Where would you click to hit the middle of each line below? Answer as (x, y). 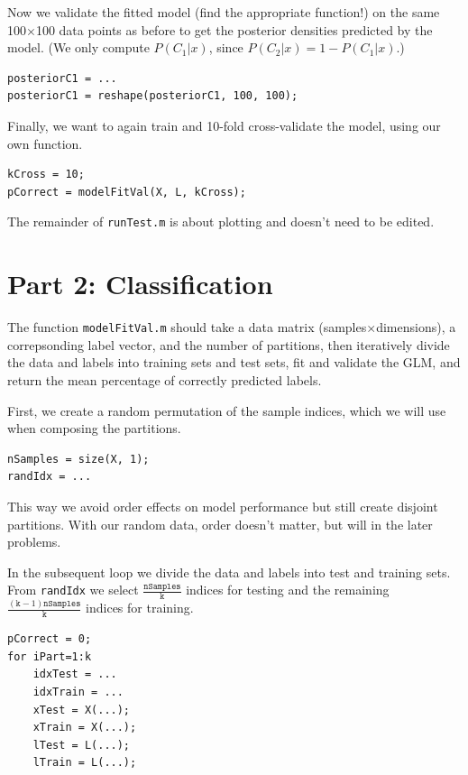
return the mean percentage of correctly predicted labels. (165, 379)
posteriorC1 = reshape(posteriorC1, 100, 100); (153, 96)
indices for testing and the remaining (288, 590)
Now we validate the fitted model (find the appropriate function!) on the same (224, 12)
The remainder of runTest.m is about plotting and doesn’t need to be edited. (221, 221)
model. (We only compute (78, 47)
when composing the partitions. (94, 428)
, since (226, 47)
